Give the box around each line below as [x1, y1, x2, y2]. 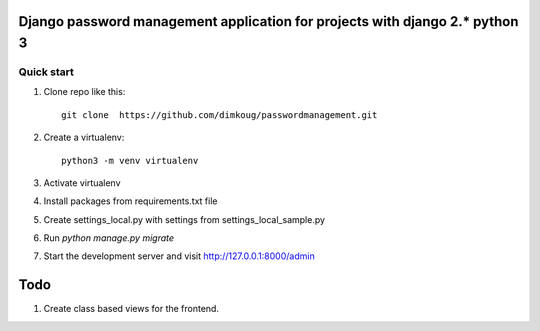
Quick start [18, 65, 75, 79]
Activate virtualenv [43, 176, 121, 189]
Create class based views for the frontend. [43, 303, 220, 315]
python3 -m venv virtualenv [61, 155, 199, 166]
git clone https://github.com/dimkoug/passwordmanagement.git [61, 109, 378, 120]
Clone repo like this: [43, 86, 126, 98]
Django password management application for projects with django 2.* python [18, 13, 519, 30]
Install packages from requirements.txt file [43, 195, 218, 207]
